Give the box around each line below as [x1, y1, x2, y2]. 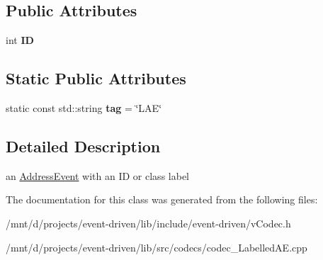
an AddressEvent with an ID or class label [6, 168, 189, 183]
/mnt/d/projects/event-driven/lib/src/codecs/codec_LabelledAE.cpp [6, 239, 307, 254]
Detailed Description [6, 135, 161, 157]
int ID [6, 33, 34, 47]
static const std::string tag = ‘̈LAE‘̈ [6, 101, 162, 115]
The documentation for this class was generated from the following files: [6, 192, 318, 207]
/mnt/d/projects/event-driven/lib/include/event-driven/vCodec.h [6, 215, 291, 230]
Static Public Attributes [6, 67, 186, 89]
